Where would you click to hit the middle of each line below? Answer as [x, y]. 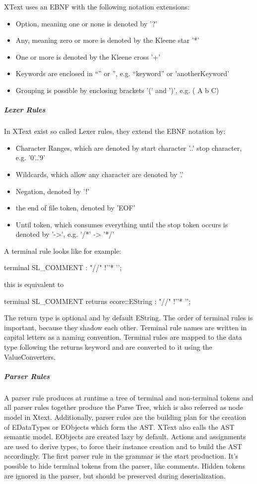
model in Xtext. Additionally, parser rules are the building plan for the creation [125, 417]
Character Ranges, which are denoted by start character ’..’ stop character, [129, 147]
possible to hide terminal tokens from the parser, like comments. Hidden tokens [125, 465]
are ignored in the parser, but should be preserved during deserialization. [115, 475]
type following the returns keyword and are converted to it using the [108, 347]
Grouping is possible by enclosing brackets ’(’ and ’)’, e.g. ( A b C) [117, 90]
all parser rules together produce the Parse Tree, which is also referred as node [124, 407]
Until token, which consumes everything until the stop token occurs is [122, 224]
